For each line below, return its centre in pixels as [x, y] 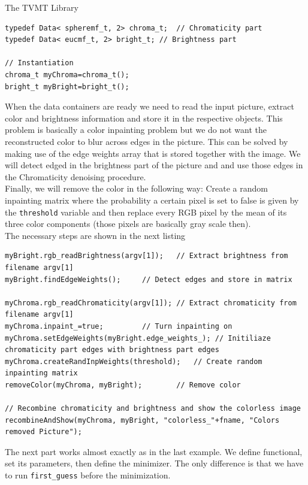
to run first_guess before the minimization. [88, 475]
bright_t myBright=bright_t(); [67, 87]
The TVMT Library [42, 7]
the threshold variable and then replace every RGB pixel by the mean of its [146, 212]
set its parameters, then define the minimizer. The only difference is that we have [154, 463]
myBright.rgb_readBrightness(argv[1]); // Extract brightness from [147, 256]
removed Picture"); [43, 432]
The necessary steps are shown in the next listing [95, 235]
